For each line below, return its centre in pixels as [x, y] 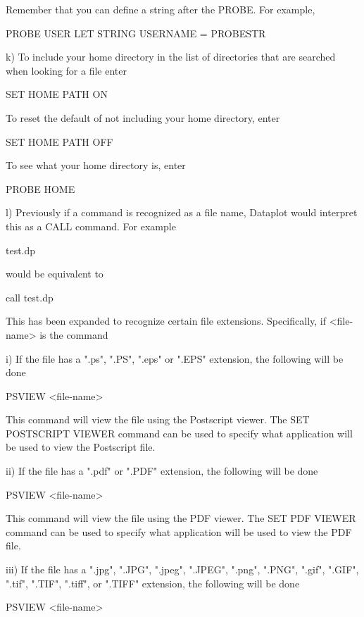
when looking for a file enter [66, 70]
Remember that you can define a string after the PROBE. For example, [161, 9]
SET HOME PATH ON [57, 94]
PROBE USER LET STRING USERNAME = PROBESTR [136, 33]
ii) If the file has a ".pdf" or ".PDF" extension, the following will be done [162, 471]
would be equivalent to [55, 274]
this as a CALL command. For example [91, 226]
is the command [74, 334]
